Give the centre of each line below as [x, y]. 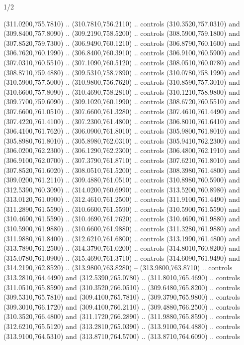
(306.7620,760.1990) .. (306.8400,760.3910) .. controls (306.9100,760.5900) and [122, 53]
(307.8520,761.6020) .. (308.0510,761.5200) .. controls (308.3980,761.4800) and [122, 170]
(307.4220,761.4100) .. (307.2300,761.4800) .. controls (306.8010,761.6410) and [122, 121]
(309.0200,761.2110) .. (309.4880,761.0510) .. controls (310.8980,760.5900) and [122, 180]
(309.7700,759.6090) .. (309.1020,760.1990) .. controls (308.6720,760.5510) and [122, 101]
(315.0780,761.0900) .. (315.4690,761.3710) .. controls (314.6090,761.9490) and [122, 258]
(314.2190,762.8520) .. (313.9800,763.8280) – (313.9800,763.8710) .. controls [118, 267]
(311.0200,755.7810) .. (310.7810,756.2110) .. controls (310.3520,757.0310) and [122, 23]
